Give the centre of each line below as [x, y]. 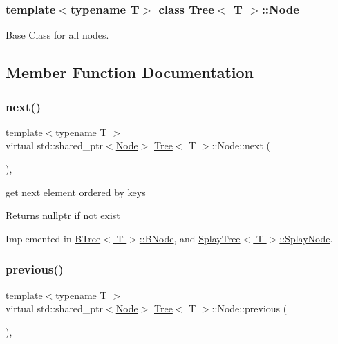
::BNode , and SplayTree [190, 238]
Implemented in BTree [53, 238]
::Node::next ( [241, 145]
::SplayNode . [306, 238]
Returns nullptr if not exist [63, 215]
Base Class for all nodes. [57, 35]
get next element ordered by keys [76, 192]
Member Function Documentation [130, 72]
